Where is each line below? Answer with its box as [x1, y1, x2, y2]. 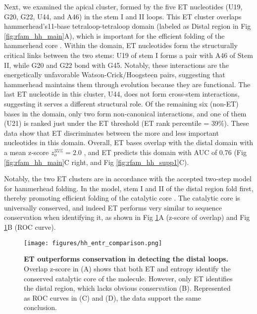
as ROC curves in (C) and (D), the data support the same [24, 292, 201, 303]
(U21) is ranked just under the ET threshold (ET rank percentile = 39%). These [4, 118, 249, 128]
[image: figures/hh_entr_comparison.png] [24, 239, 162, 247]
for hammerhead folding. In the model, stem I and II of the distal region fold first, [4, 183, 254, 193]
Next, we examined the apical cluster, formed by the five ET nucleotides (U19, [4, 1, 243, 11]
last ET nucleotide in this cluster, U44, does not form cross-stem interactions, [4, 89, 240, 99]
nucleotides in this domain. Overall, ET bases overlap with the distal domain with [4, 137, 254, 148]
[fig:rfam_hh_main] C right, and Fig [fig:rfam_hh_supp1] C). [4, 157, 189, 167]
